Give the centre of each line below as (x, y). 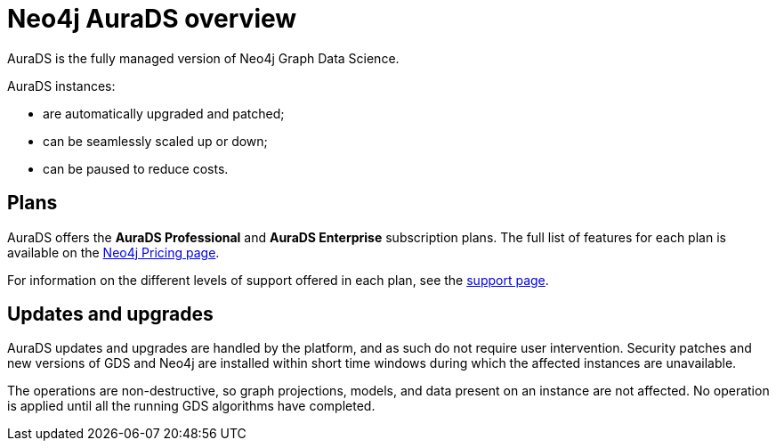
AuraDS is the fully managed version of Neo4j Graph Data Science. (203, 58)
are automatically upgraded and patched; (164, 113)
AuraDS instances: (61, 86)
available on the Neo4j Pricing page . (113, 252)
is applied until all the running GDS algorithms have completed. (191, 406)
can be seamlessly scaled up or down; (155, 141)
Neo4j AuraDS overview (152, 19)
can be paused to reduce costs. (136, 168)
